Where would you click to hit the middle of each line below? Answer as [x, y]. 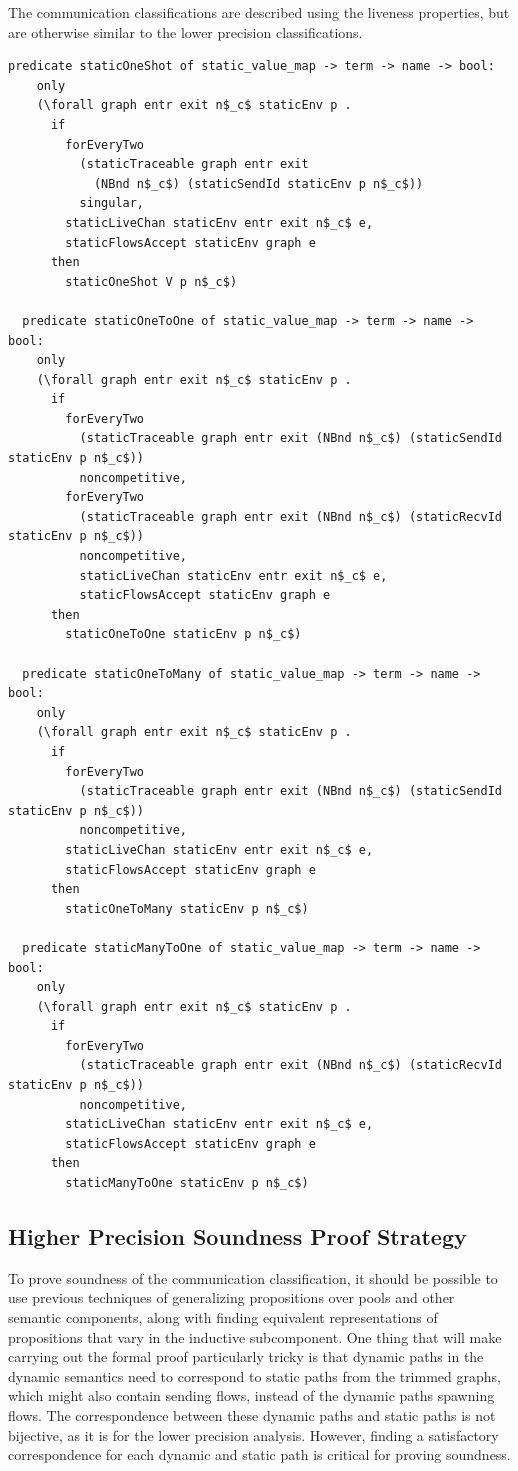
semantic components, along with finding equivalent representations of [223, 1317]
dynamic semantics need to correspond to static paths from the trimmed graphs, [254, 1375]
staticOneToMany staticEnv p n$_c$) [187, 908]
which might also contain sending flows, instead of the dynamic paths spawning [251, 1395]
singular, [112, 203]
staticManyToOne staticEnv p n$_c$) [187, 1183]
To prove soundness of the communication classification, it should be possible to [253, 1277]
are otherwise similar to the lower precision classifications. [185, 31]
